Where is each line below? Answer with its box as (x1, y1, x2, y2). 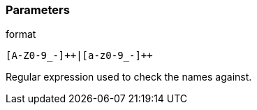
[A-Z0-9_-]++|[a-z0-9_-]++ (6, 50, 153, 62)
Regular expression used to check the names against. (6, 71, 252, 83)
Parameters (6, 3, 70, 17)
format (6, 28, 36, 41)
